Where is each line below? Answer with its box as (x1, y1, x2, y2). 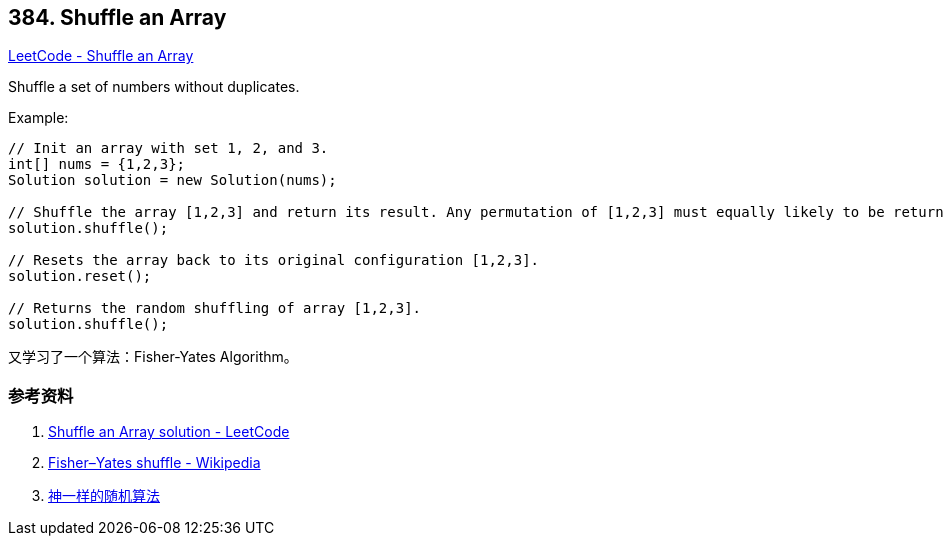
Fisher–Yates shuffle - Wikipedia (48, 454, 261, 472)
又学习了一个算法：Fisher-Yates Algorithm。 (8, 348, 298, 366)
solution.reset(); (8, 268, 152, 285)
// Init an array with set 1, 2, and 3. (8, 140, 329, 157)
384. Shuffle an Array (8, 5, 227, 30)
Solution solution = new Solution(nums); (8, 172, 337, 189)
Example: (8, 109, 69, 127)
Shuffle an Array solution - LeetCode (48, 423, 290, 441)
